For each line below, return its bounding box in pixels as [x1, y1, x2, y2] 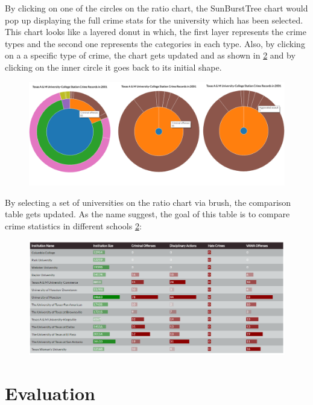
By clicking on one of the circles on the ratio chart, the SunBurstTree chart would [5, 2, 308, 14]
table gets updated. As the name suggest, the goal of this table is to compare [5, 208, 290, 220]
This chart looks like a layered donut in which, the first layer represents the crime [5, 25, 306, 38]
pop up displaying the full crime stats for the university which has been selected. [5, 13, 303, 26]
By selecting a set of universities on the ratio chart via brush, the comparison [5, 196, 291, 208]
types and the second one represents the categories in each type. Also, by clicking [5, 37, 305, 49]
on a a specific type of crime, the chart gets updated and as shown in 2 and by [5, 49, 296, 62]
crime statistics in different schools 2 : [5, 219, 142, 232]
